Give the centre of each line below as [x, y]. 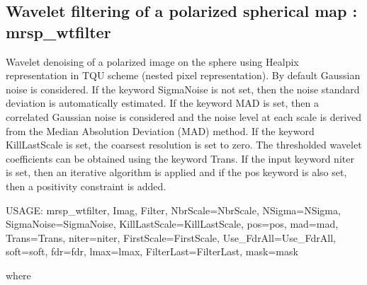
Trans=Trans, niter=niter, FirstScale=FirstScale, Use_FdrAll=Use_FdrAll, [171, 237]
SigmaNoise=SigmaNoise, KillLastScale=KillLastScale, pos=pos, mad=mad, [172, 224]
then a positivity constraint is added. [86, 186]
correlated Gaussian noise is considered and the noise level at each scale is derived [184, 116]
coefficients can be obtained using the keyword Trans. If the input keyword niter [180, 158]
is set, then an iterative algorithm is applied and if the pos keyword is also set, [176, 172]
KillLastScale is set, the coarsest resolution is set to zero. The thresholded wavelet [184, 145]
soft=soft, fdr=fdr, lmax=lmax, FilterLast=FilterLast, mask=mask [152, 251]
